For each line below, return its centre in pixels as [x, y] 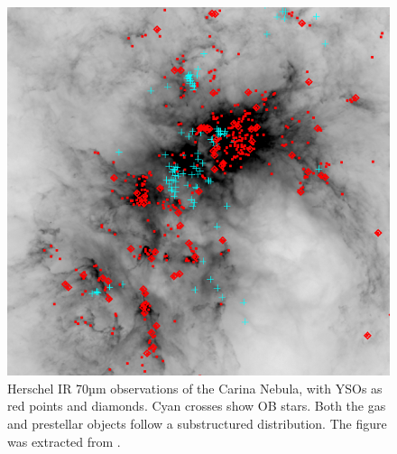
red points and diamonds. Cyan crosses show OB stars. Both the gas [197, 406]
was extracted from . [64, 441]
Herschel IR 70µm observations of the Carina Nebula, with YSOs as [195, 388]
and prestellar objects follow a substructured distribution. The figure [197, 424]
